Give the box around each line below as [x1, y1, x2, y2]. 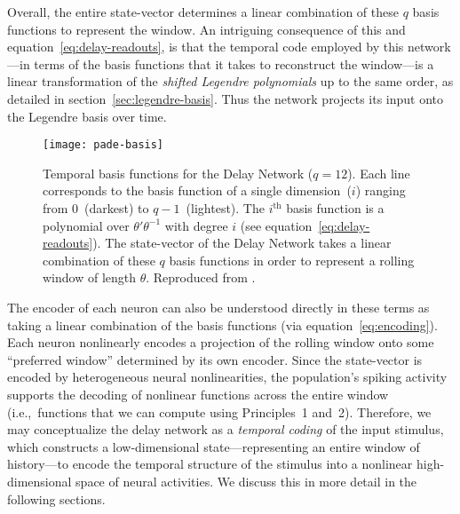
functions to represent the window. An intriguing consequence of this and [7, 20, 406, 38]
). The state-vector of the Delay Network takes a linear [92, 233, 392, 252]
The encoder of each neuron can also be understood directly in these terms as [7, 297, 430, 316]
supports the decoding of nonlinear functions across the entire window [7, 384, 389, 403]
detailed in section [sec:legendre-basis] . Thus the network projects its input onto [7, 89, 444, 107]
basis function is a [286, 199, 385, 217]
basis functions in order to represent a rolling [169, 250, 415, 269]
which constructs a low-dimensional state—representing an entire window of [7, 437, 420, 455]
